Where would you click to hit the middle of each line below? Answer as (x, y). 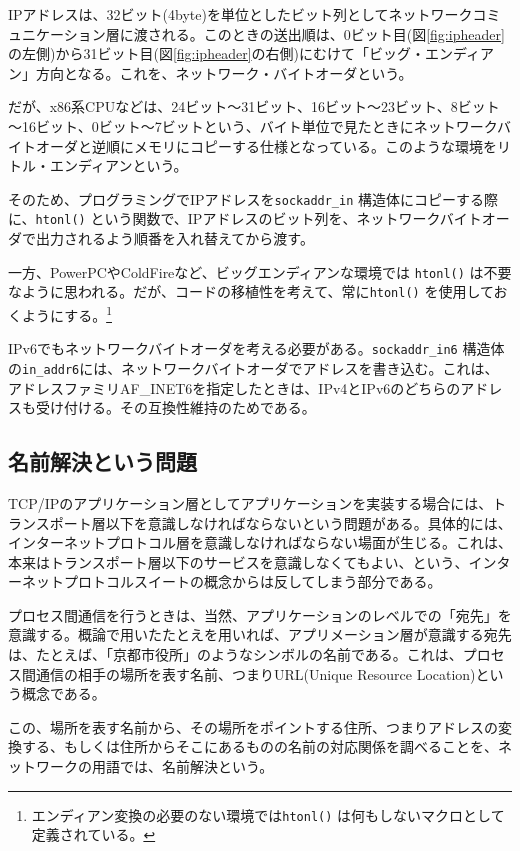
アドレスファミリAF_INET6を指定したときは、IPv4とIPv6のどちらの (234, 387)
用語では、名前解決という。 (182, 766)
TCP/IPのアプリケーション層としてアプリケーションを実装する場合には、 (250, 502)
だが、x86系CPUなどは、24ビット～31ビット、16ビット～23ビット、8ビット (254, 106)
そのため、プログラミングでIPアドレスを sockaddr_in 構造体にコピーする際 (253, 198)
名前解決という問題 (102, 461)
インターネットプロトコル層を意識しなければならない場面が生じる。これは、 (260, 542)
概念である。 (63, 693)
